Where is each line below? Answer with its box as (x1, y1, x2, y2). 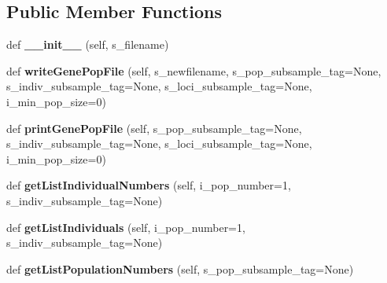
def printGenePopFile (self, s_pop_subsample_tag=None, (6, 119, 302, 136)
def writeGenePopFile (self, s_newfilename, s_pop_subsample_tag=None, (6, 62, 381, 79)
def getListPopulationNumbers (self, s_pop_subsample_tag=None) (6, 260, 354, 277)
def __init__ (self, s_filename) (6, 36, 169, 53)
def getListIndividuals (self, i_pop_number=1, (6, 219, 245, 235)
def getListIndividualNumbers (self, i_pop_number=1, (6, 177, 291, 193)
